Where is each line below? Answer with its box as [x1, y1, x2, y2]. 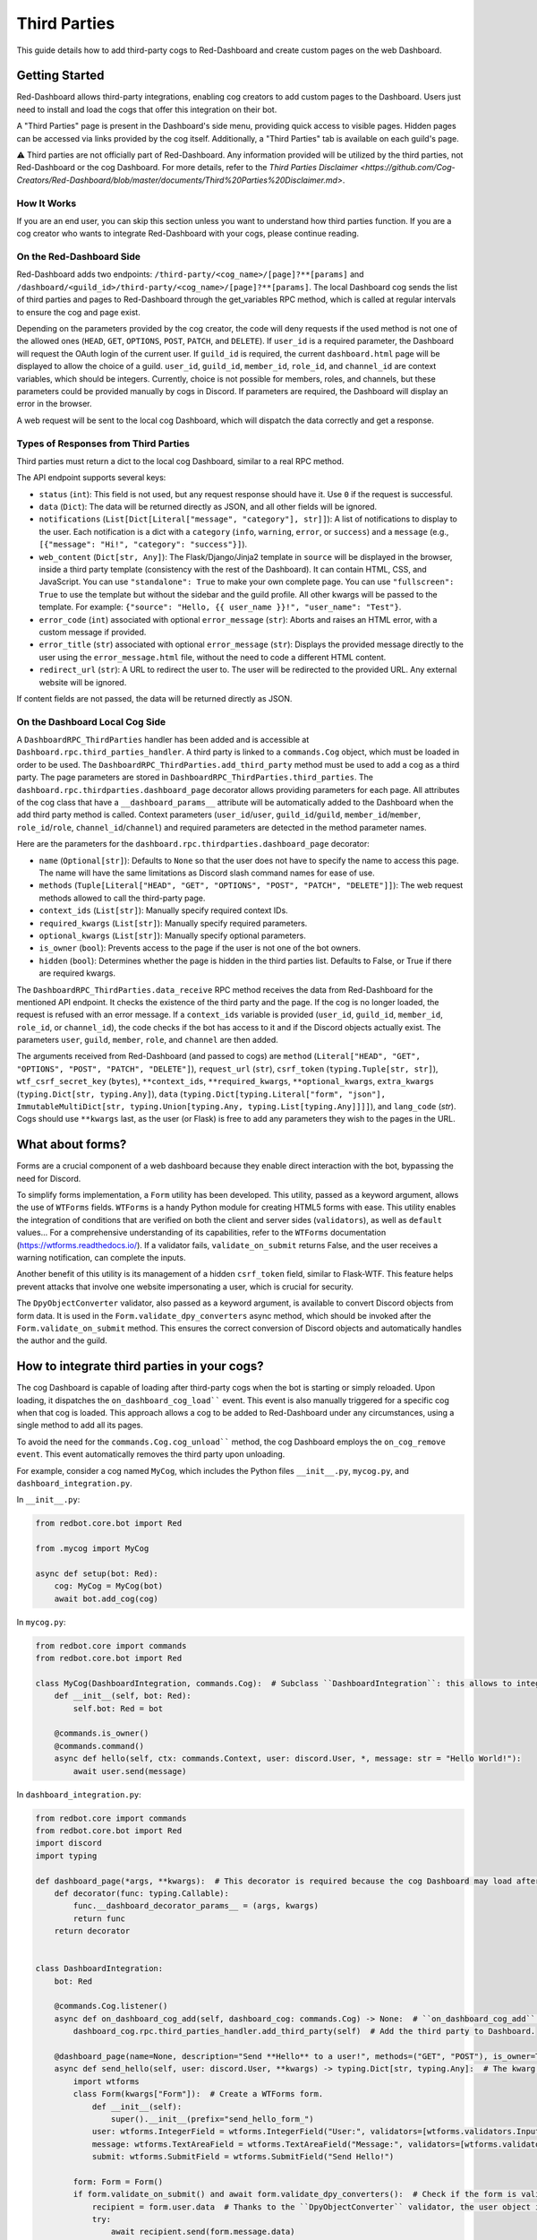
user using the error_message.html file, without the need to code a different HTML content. [38, 651, 387, 662]
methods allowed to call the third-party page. [38, 892, 206, 903]
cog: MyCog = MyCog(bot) [54, 1581, 164, 1591]
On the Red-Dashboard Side [16, 251, 141, 263]
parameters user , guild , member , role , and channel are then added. [16, 1035, 279, 1046]
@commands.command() [54, 1741, 145, 1751]
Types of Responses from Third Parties [16, 437, 190, 450]
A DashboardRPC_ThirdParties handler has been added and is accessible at [16, 735, 310, 745]
